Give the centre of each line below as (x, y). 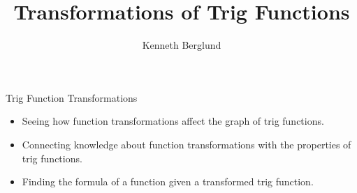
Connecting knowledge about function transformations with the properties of (187, 144)
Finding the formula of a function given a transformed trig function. (168, 182)
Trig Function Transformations (72, 97)
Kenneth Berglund (182, 45)
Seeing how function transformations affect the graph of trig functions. (173, 121)
